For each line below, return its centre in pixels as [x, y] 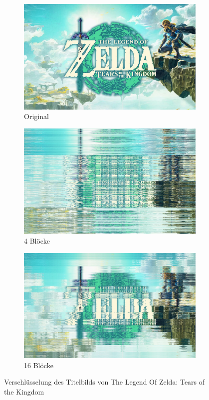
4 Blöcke [37, 241]
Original [36, 116]
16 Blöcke [39, 365]
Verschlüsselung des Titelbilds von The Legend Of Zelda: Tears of [104, 382]
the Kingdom [24, 392]
